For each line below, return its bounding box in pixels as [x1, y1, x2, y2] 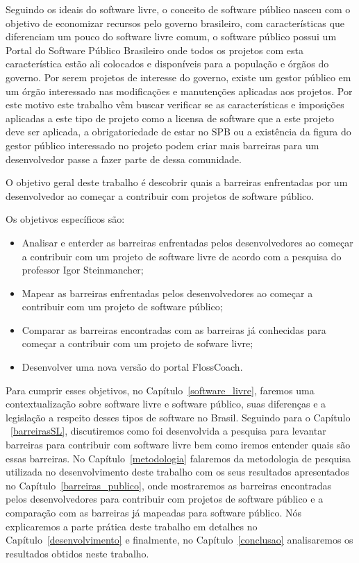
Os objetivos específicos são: [6, 212, 125, 226]
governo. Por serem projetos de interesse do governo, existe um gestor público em [6, 69, 351, 84]
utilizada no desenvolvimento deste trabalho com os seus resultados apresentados [6, 464, 349, 479]
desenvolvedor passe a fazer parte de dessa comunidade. [6, 151, 242, 166]
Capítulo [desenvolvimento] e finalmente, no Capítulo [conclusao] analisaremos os [6, 532, 353, 547]
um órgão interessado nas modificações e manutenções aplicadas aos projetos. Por [6, 83, 353, 98]
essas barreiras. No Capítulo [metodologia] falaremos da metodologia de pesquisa [6, 451, 351, 465]
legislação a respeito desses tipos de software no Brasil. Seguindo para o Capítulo [6, 410, 351, 424]
